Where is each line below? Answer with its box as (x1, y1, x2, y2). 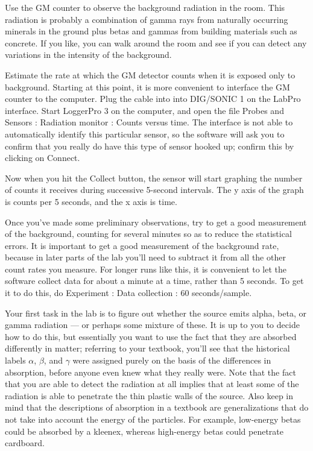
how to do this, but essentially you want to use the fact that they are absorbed (5, 330, 297, 342)
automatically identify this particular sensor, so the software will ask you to (5, 127, 285, 140)
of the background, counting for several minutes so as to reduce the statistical (5, 227, 292, 240)
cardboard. (5, 437, 45, 449)
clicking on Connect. (5, 151, 80, 164)
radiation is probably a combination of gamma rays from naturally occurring (5, 13, 288, 25)
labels (5, 354, 26, 367)
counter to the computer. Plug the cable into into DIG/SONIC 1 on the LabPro (5, 92, 301, 105)
